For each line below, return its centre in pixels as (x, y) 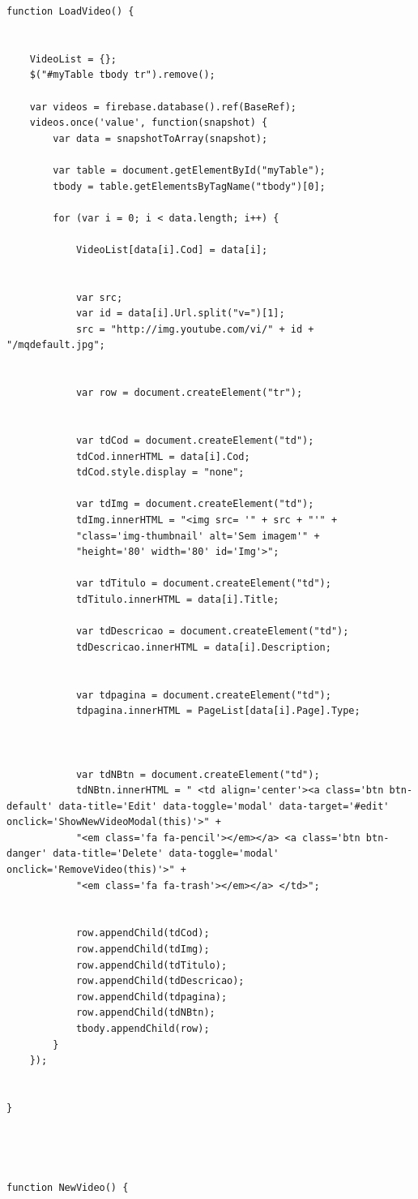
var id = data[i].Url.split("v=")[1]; (180, 314)
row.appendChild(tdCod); (143, 933)
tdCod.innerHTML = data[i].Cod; (163, 456)
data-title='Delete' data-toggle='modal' (166, 854)
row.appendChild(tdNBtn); (145, 1013)
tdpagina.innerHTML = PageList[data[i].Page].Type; (218, 711)
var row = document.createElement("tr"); (189, 393)
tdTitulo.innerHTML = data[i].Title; (177, 599)
